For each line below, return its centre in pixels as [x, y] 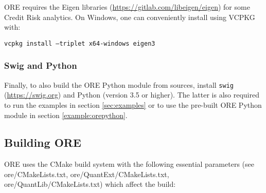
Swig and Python [41, 65]
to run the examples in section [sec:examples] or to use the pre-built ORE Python [133, 104]
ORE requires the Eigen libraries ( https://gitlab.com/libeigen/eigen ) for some [127, 7]
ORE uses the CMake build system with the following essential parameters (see [129, 164]
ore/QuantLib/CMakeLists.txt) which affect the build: [90, 184]
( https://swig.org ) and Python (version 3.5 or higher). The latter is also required [132, 95]
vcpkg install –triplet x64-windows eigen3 [80, 43]
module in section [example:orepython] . [66, 115]
